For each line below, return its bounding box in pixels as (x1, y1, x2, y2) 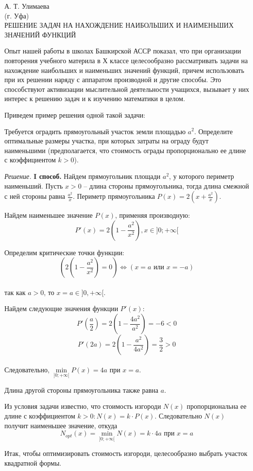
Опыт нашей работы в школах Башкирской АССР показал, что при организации (4, 46, 241, 56)
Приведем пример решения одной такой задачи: (4, 109, 146, 120)
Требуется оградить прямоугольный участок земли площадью (4, 126, 186, 136)
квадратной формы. (4, 458, 62, 468)
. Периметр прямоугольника (72, 191, 155, 201)
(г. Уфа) (4, 10, 29, 20)
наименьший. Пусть (4, 180, 63, 191)
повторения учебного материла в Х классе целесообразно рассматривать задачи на (4, 55, 248, 65)
